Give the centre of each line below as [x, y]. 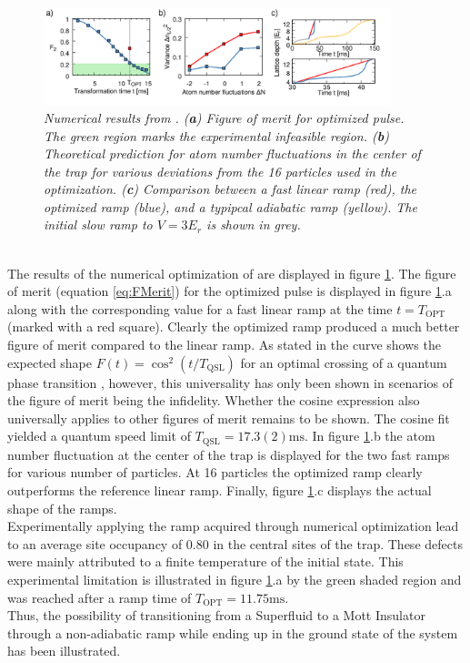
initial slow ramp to [98, 224]
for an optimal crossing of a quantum [344, 362]
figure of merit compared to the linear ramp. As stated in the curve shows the [224, 345]
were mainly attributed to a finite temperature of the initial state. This [205, 561]
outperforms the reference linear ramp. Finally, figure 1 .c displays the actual [220, 490]
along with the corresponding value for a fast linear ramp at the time [200, 308]
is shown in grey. [254, 224]
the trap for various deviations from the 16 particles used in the [220, 171]
